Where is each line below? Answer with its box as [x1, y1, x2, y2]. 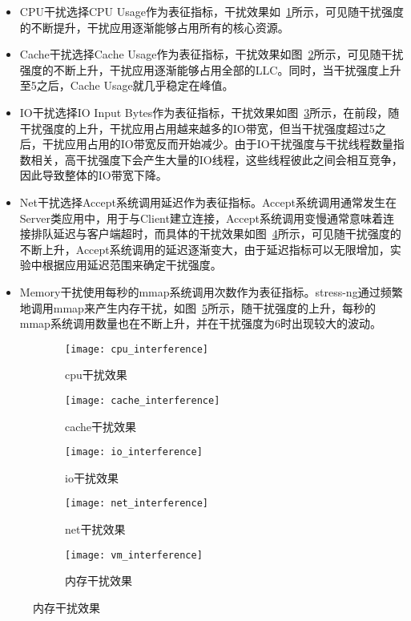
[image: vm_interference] [65, 549, 203, 561]
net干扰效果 [65, 521, 126, 538]
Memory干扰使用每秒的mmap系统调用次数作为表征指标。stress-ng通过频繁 [19, 283, 403, 300]
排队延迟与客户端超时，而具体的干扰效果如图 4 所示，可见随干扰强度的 [30, 225, 401, 242]
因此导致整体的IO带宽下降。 [19, 167, 167, 183]
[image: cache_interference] [65, 394, 220, 406]
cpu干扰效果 [65, 366, 127, 383]
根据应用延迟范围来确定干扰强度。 [42, 256, 222, 273]
